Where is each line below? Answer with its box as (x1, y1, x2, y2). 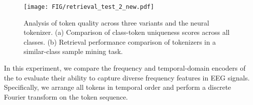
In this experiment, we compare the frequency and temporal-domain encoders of (4, 63, 246, 73)
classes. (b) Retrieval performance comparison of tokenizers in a (24, 36, 216, 47)
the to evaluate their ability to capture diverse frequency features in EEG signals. (4, 72, 250, 82)
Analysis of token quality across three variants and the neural (24, 17, 209, 27)
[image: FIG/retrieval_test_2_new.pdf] (24, 3, 154, 10)
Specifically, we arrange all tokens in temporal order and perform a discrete (4, 82, 231, 92)
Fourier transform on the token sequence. (4, 91, 128, 102)
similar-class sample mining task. (24, 46, 123, 56)
